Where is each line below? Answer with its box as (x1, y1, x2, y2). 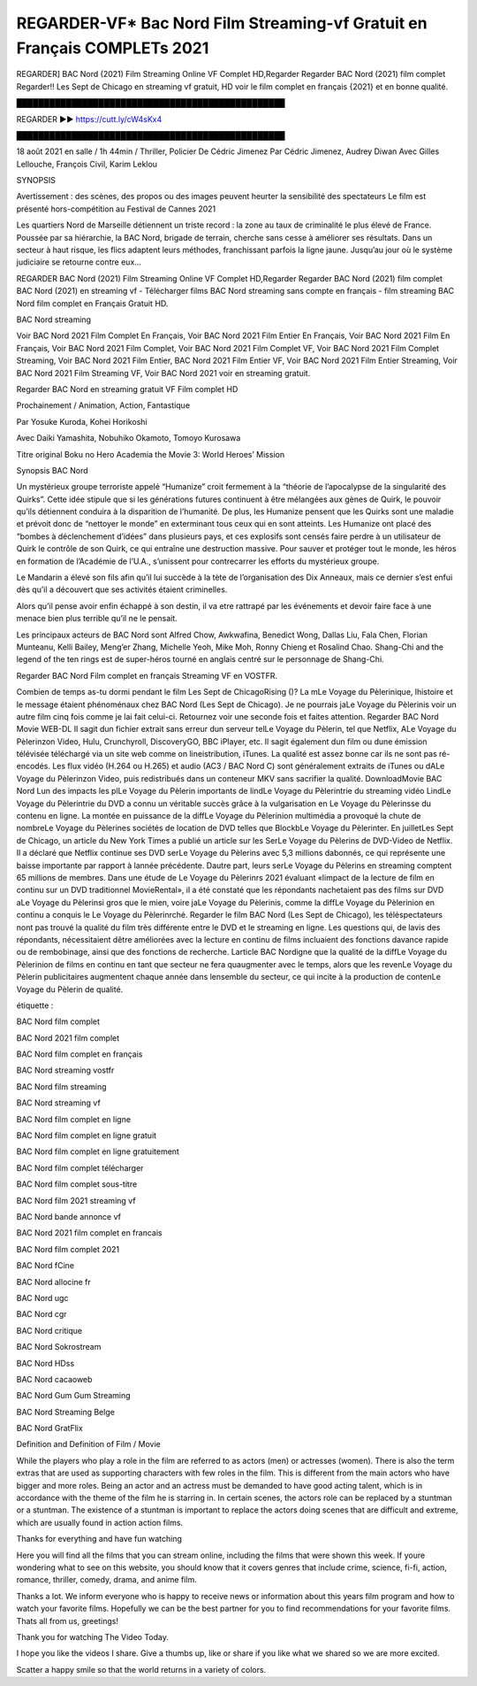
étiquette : (16, 1000, 54, 1011)
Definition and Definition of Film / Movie (16, 1439, 161, 1450)
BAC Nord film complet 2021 (16, 1243, 120, 1254)
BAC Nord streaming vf (16, 1097, 101, 1108)
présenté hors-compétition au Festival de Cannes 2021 (16, 204, 216, 214)
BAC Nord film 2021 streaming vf (16, 1195, 136, 1205)
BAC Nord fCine (16, 1260, 75, 1271)
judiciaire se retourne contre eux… (16, 257, 141, 267)
